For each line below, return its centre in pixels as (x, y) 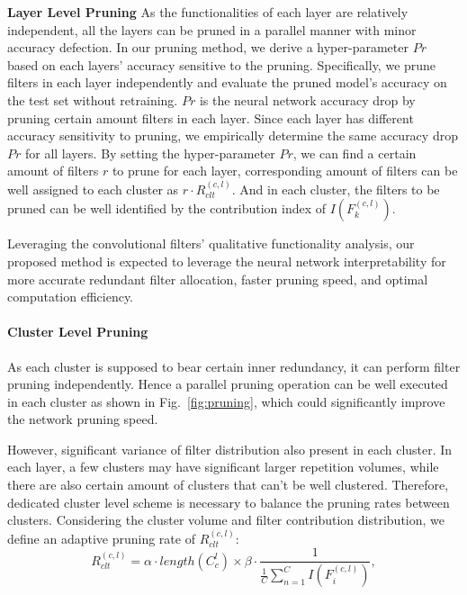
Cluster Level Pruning (78, 332)
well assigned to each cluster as (93, 189)
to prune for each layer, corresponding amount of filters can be (285, 171)
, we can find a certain (355, 153)
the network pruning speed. (83, 419)
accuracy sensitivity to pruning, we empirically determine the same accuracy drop (233, 135)
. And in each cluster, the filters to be (336, 189)
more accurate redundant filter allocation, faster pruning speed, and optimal (218, 279)
